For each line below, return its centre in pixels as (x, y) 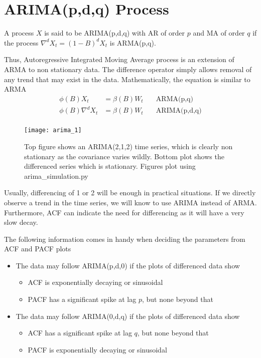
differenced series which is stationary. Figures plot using (110, 166)
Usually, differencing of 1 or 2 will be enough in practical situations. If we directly (130, 193)
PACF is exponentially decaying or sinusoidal (97, 349)
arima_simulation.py (56, 175)
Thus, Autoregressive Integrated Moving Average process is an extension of (119, 59)
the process (21, 42)
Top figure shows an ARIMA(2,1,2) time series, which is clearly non (128, 146)
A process (19, 33)
